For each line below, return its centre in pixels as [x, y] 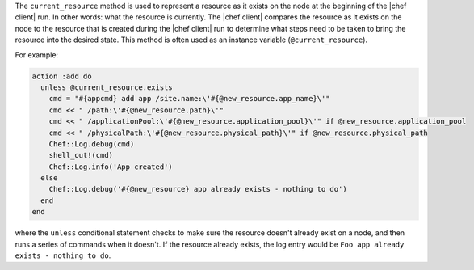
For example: [37, 55]
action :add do [62, 76]
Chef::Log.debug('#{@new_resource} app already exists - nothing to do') [198, 189]
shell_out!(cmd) [81, 155]
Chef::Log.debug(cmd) [92, 144]
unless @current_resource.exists [107, 87]
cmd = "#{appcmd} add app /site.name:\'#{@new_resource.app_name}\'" [189, 99]
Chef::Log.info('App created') [111, 167]
